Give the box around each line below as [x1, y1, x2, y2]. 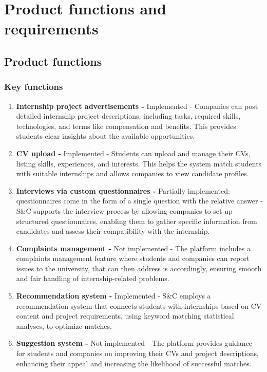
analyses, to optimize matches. [16, 320, 112, 331]
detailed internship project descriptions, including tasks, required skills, [16, 110, 241, 121]
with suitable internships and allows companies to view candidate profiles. [16, 168, 249, 179]
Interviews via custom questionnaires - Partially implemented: [16, 185, 230, 196]
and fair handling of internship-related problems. [16, 273, 169, 284]
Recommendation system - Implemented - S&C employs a [16, 290, 211, 301]
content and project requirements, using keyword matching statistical [16, 310, 234, 321]
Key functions [4, 80, 63, 93]
